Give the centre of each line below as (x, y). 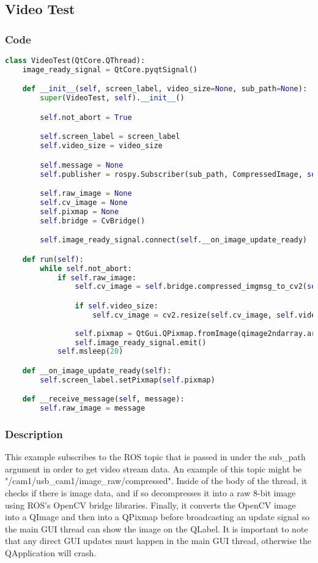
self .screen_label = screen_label (110, 137)
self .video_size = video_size (101, 146)
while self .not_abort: (86, 268)
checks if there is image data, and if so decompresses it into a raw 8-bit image (150, 493)
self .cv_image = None (84, 203)
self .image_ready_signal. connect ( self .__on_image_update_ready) (174, 240)
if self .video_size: (116, 306)
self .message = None (82, 165)
